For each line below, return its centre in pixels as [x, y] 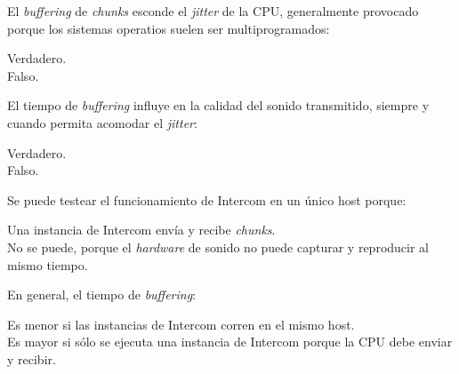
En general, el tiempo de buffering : [102, 294]
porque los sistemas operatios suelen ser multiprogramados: [169, 28]
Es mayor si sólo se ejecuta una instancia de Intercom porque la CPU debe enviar [230, 342]
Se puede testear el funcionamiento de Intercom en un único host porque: [207, 199]
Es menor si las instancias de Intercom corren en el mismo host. [181, 324]
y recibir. [32, 358]
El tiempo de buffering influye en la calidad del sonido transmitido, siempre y [218, 105]
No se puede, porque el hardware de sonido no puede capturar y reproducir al [218, 247]
